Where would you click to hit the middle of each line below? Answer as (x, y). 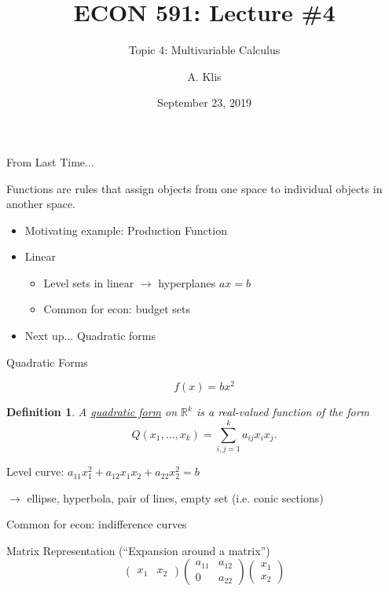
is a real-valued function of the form (283, 412)
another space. (41, 204)
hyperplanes (187, 282)
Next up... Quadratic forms (90, 336)
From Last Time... (50, 161)
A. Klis (204, 76)
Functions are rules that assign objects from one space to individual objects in (194, 188)
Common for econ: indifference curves (97, 524)
